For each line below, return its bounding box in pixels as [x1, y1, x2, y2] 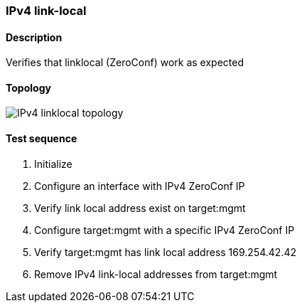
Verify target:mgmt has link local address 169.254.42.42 [34, 245, 296, 258]
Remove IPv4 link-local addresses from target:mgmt [34, 267, 278, 280]
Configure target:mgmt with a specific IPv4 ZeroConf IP [34, 223, 295, 236]
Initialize [34, 157, 72, 170]
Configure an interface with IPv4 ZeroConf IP [34, 179, 245, 192]
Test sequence [6, 132, 77, 145]
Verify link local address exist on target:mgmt [34, 201, 246, 214]
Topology [6, 81, 51, 94]
